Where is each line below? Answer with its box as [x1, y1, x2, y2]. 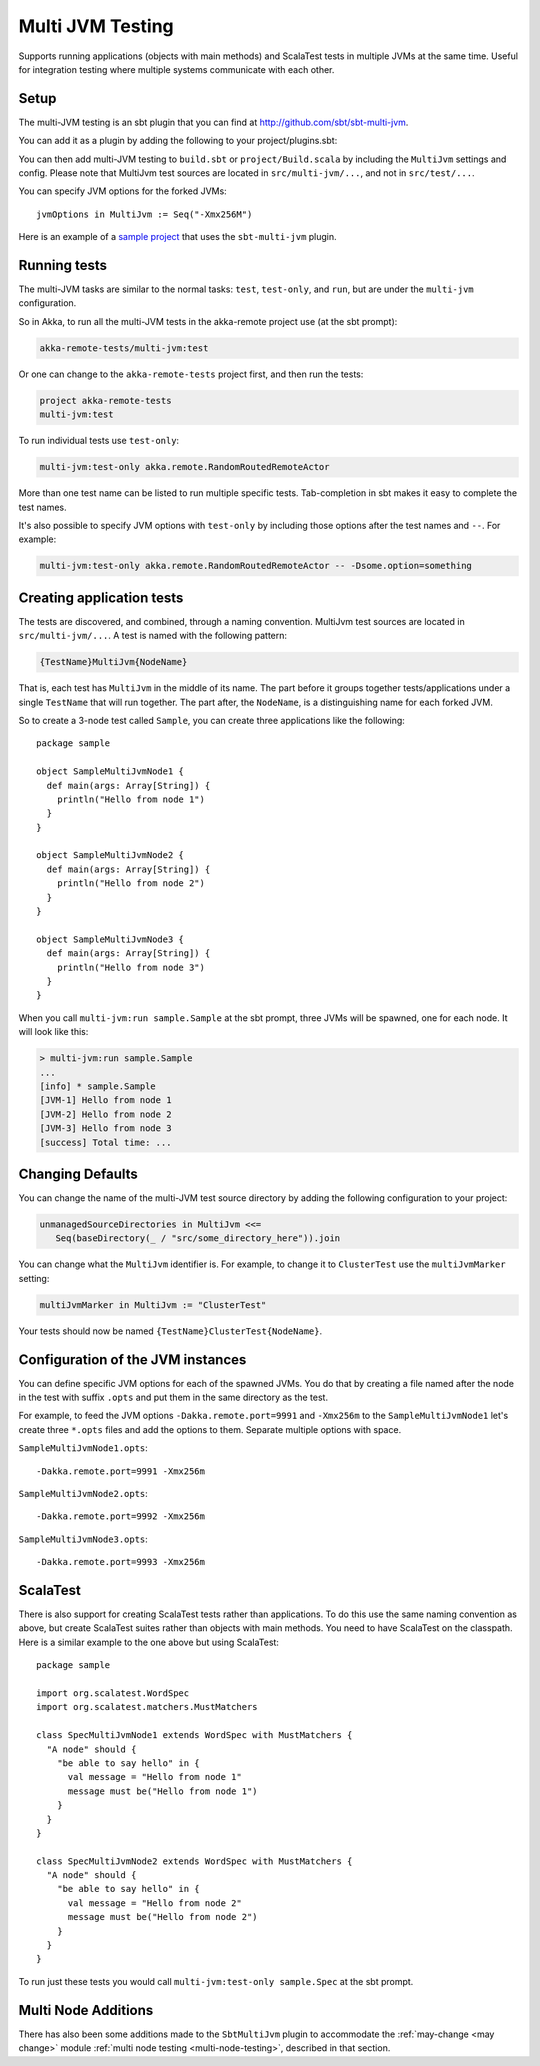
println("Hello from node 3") [56, 961, 205, 973]
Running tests [18, 257, 108, 274]
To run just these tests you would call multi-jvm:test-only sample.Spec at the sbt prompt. [18, 1975, 414, 1987]
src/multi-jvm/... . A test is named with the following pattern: [18, 630, 288, 642]
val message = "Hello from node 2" [67, 1897, 242, 1909]
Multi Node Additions [18, 2001, 154, 2019]
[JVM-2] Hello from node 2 [39, 1108, 172, 1120]
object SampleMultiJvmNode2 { [36, 850, 185, 861]
